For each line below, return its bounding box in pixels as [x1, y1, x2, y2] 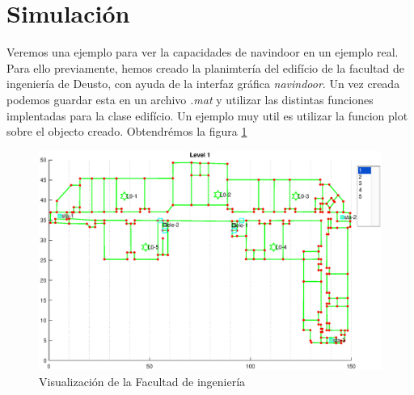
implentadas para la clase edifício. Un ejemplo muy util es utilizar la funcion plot [6, 107, 408, 124]
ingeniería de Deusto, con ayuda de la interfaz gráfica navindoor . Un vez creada [6, 75, 400, 92]
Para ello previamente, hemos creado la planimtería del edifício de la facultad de [6, 59, 404, 76]
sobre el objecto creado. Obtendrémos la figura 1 [6, 123, 247, 140]
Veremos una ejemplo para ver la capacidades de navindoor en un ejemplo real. [6, 44, 399, 61]
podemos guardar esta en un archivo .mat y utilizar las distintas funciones [6, 90, 374, 107]
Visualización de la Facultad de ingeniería [39, 372, 246, 389]
